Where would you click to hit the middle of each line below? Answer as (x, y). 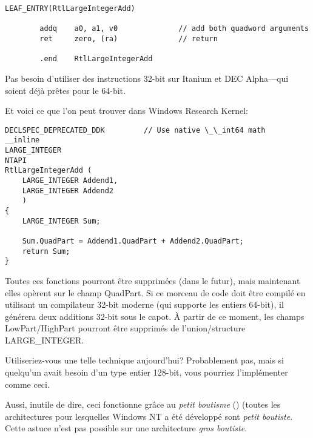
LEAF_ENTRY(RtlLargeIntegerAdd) (70, 8)
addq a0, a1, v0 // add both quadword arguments (174, 29)
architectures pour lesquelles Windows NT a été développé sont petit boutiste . (149, 416)
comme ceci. (27, 384)
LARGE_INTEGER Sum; (61, 221)
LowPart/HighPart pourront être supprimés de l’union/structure (125, 328)
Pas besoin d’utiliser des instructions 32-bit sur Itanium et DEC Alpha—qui (147, 78)
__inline (22, 140)
